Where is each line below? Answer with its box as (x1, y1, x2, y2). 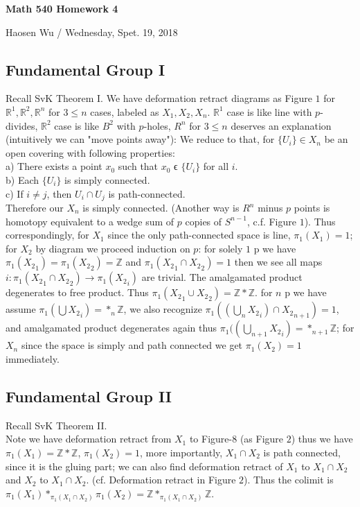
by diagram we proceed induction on (35, 241, 190, 255)
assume (6, 302, 36, 316)
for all (203, 159, 229, 173)
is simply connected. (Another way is (82, 200, 240, 214)
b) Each (6, 172, 39, 187)
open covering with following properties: (6, 145, 175, 160)
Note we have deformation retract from (6, 431, 172, 446)
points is (294, 200, 330, 214)
